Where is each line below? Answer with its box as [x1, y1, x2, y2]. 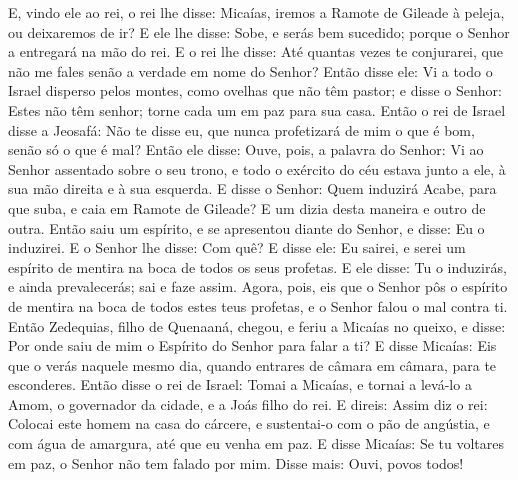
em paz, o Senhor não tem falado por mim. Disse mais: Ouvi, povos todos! [8, 452, 464, 473]
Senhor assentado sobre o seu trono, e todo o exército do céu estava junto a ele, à [8, 158, 506, 179]
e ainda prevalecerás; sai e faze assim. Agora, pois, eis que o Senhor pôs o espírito [8, 276, 508, 297]
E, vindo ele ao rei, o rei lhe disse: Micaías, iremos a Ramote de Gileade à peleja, [8, 2, 505, 22]
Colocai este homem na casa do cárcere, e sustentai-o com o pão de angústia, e [8, 413, 490, 434]
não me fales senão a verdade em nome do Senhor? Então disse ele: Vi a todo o [8, 60, 493, 81]
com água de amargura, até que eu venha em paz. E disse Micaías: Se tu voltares [8, 433, 505, 454]
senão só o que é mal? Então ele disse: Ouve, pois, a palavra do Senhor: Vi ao [8, 139, 484, 160]
